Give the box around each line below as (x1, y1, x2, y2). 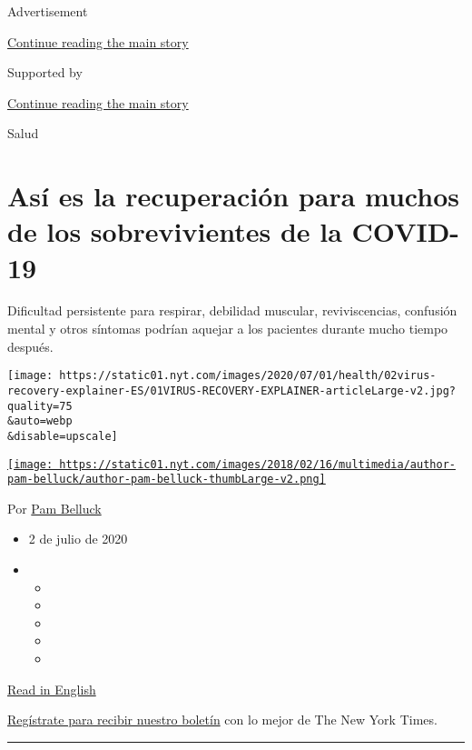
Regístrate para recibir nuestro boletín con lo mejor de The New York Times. (7, 710, 438, 729)
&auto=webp (7, 415, 73, 428)
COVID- (351, 213, 460, 250)
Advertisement (7, 2, 88, 20)
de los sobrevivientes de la (7, 213, 342, 250)
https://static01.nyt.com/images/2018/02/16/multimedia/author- (59, 457, 456, 471)
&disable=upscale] (7, 429, 118, 443)
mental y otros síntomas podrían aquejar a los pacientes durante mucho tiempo (7, 319, 448, 338)
